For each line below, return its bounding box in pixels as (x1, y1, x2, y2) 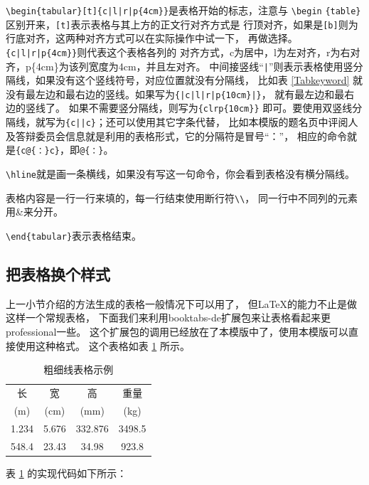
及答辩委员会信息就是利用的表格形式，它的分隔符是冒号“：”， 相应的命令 (6, 128, 347, 143)
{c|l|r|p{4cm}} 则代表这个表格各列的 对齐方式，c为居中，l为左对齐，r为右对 (6, 44, 360, 59)
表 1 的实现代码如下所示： (6, 465, 127, 480)
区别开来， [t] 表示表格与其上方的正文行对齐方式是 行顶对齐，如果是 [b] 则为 (6, 16, 358, 31)
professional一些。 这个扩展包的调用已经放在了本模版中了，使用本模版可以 (6, 324, 349, 339)
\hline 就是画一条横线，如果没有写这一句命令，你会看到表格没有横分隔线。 (6, 166, 355, 181)
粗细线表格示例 (43, 362, 114, 377)
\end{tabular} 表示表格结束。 (6, 228, 142, 242)
